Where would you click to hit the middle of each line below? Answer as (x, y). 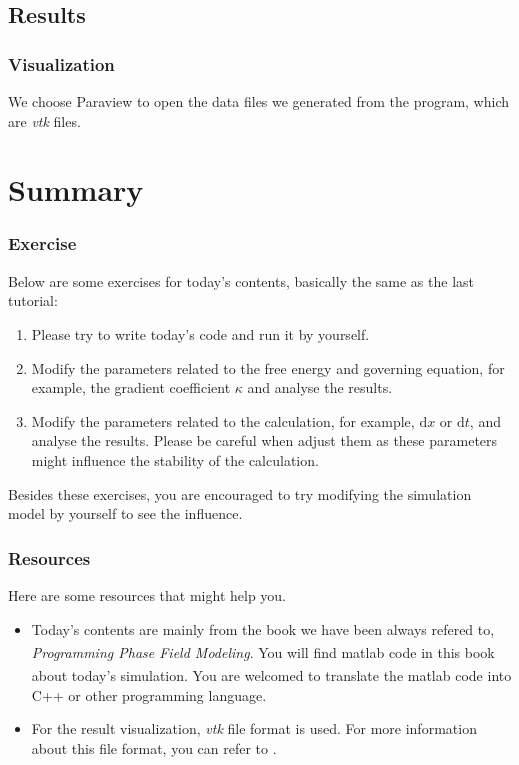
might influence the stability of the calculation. (175, 459)
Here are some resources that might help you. (147, 594)
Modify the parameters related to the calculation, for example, (223, 420)
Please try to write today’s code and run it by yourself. (200, 333)
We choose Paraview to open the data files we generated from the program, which (259, 101)
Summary (76, 189)
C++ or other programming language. (149, 694)
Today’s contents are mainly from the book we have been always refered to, (263, 628)
